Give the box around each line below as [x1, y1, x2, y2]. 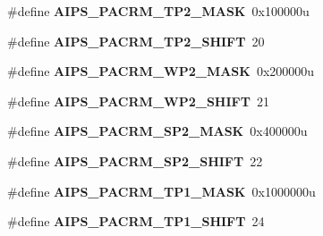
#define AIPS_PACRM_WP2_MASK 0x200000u [7, 62, 315, 80]
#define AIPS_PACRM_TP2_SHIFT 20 [7, 31, 265, 50]
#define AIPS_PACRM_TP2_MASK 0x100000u [7, 2, 310, 20]
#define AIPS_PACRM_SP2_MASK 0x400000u [7, 122, 308, 140]
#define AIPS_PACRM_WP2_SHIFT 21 [7, 91, 269, 110]
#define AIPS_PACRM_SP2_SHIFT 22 [7, 151, 263, 170]
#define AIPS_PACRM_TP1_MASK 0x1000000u [7, 181, 316, 200]
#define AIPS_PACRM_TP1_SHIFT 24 [7, 212, 265, 231]
